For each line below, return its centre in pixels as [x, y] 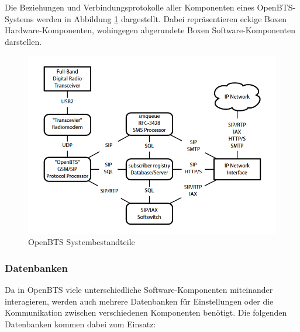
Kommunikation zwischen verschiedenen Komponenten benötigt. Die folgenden [146, 312]
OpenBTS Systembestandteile [82, 242]
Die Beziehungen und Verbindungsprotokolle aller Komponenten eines [130, 7]
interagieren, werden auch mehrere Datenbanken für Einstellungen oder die [139, 301]
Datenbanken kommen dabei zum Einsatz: [80, 324]
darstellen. [23, 41]
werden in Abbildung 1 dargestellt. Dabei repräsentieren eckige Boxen [161, 18]
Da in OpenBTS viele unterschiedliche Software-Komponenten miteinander [139, 289]
